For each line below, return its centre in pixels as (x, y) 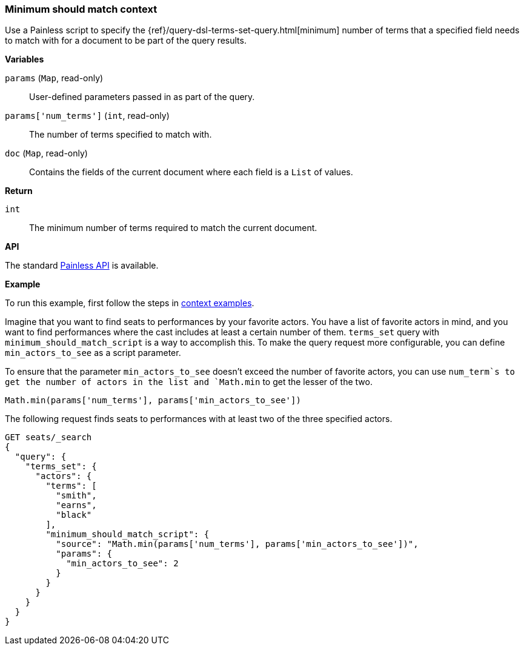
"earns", (76, 505)
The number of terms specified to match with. (121, 135)
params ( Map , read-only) (54, 78)
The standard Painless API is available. (82, 266)
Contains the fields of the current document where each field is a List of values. (191, 172)
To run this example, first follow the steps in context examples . (130, 303)
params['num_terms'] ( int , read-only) (87, 116)
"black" (74, 515)
